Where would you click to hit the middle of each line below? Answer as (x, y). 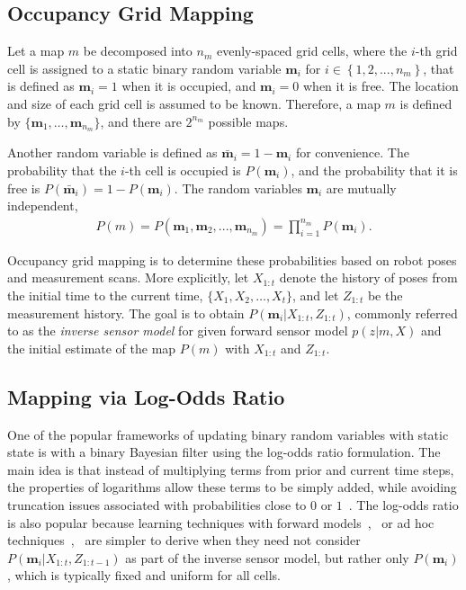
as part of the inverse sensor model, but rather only (267, 557)
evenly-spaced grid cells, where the (312, 51)
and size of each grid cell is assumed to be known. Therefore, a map (194, 103)
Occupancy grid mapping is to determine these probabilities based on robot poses (232, 259)
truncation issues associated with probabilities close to (157, 504)
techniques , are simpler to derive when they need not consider (184, 540)
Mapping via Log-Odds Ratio (146, 396)
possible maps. (248, 121)
